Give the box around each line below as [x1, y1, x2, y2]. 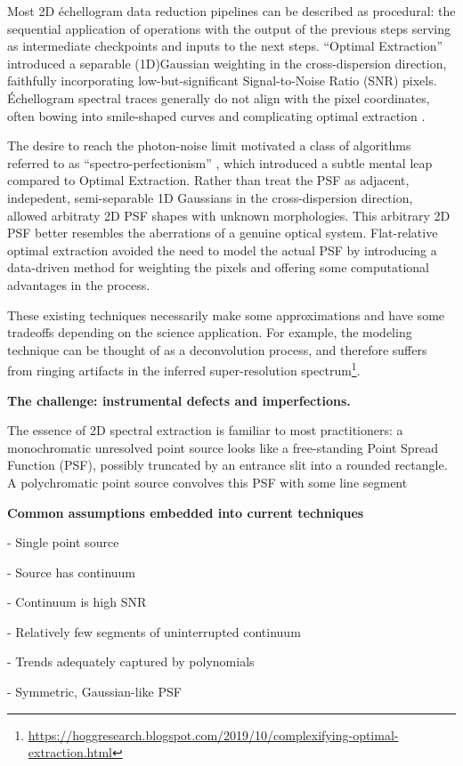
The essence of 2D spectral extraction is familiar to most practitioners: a [7, 421, 403, 439]
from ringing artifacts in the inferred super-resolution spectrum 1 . [7, 359, 361, 379]
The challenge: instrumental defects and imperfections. [7, 391, 351, 409]
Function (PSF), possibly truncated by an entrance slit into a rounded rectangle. [7, 456, 448, 474]
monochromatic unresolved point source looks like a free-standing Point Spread [7, 438, 439, 456]
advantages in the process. [7, 275, 150, 294]
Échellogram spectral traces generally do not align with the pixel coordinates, [7, 88, 430, 107]
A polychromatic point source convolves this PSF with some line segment [7, 472, 408, 491]
